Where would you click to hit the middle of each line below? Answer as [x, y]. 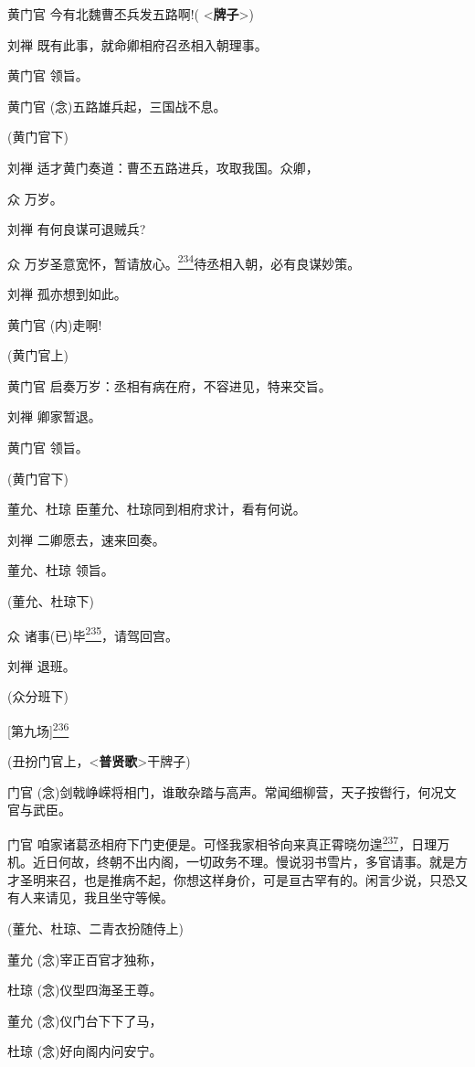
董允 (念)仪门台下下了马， [85, 1020]
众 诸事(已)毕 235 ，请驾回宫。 [93, 634]
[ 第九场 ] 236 [38, 729]
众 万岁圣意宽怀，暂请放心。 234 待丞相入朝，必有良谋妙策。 [184, 261]
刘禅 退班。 [42, 665]
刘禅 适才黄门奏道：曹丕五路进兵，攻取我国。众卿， [163, 167]
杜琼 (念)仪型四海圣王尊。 [85, 990]
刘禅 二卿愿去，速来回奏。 [86, 539]
